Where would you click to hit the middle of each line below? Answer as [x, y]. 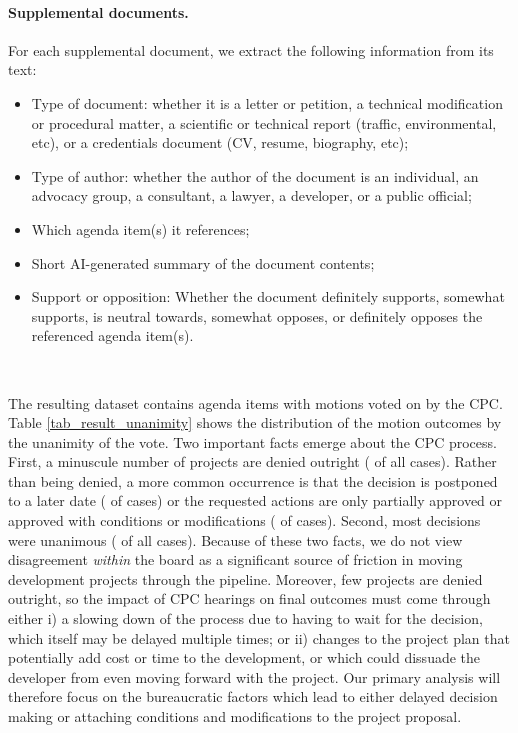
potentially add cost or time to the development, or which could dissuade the [244, 657]
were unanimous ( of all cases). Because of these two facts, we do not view [235, 539]
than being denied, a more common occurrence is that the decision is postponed [253, 480]
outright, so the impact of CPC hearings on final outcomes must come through [249, 598]
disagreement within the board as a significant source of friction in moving [235, 559]
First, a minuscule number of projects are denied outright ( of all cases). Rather [252, 461]
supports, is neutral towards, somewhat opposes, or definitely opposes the [257, 315]
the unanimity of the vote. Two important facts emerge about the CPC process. [252, 441]
